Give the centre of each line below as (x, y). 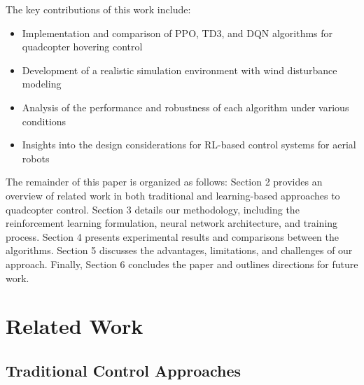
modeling (42, 84)
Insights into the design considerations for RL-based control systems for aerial (189, 145)
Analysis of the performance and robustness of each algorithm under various (185, 107)
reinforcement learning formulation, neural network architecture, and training (172, 223)
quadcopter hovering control (82, 47)
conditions (44, 121)
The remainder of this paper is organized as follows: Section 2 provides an (164, 182)
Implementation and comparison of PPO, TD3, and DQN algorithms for (177, 33)
